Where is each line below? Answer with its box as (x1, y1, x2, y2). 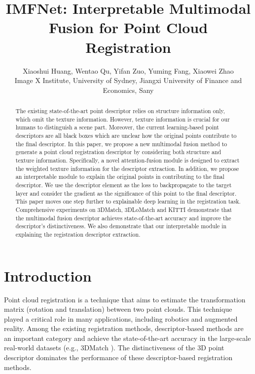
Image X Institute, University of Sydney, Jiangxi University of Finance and (14, 75, 242, 85)
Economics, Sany (103, 84, 154, 95)
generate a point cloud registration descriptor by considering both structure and (15, 148, 221, 156)
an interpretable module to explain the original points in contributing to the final (15, 172, 224, 181)
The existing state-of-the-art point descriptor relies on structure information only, (15, 107, 225, 115)
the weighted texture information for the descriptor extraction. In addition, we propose (15, 164, 239, 172)
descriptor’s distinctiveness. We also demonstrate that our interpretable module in (15, 222, 227, 230)
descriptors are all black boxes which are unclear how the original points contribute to (15, 131, 237, 140)
